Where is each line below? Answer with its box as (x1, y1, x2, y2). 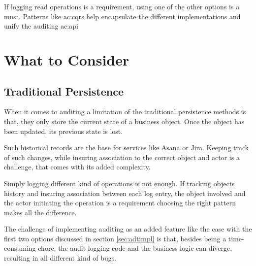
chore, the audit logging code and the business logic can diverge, (38, 243, 232, 253)
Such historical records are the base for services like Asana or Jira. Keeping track (4, 142, 249, 153)
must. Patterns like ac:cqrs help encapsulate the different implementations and (4, 11, 241, 21)
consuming (4, 243, 36, 253)
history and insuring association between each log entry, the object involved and (4, 188, 246, 198)
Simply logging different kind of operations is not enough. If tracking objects (4, 178, 235, 188)
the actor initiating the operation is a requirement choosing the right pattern (4, 198, 236, 208)
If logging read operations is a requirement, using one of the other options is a (4, 1, 240, 11)
